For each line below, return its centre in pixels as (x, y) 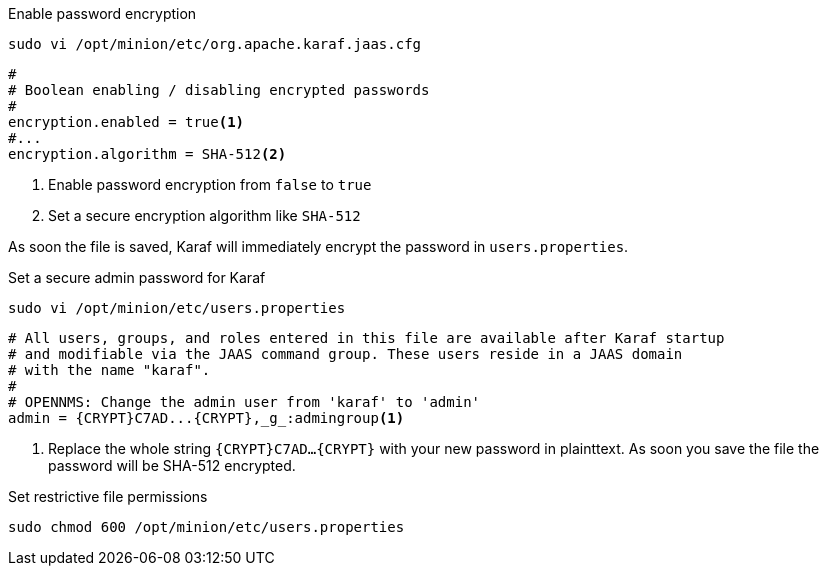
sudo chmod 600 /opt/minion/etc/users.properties (206, 527)
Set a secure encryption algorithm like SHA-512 (204, 215)
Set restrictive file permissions (108, 496)
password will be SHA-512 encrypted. (172, 465)
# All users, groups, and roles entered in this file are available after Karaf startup (366, 338)
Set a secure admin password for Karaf (137, 277)
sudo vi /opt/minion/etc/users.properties (177, 308)
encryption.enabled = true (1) (126, 122)
